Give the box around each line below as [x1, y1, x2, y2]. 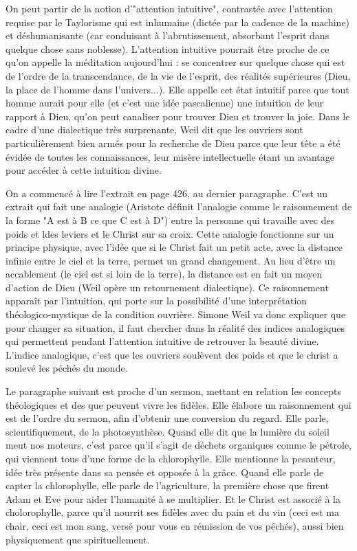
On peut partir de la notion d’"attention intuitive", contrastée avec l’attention [6, 1, 333, 15]
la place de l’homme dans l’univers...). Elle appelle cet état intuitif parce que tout [6, 82, 349, 96]
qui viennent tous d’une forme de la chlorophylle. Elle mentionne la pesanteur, [6, 451, 336, 465]
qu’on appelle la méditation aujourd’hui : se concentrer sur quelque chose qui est [6, 55, 345, 69]
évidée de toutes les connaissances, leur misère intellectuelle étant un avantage [6, 149, 335, 164]
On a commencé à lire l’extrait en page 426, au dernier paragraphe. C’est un [6, 185, 328, 200]
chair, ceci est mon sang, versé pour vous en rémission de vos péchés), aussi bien [6, 518, 344, 532]
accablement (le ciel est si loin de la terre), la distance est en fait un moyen [6, 267, 323, 281]
